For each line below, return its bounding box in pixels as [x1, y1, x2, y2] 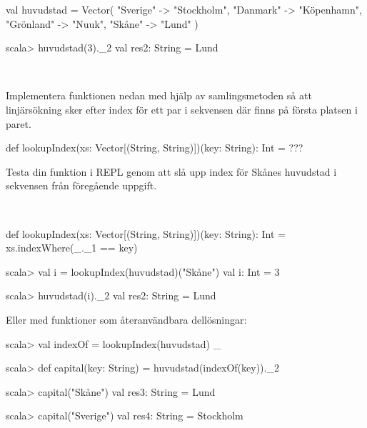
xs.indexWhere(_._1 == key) [6, 240, 138, 255]
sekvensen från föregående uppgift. [6, 178, 157, 193]
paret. [6, 116, 31, 131]
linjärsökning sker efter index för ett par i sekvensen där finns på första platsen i [6, 101, 358, 116]
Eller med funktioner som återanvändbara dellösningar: [6, 312, 247, 327]
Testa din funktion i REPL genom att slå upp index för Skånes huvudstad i [6, 164, 337, 179]
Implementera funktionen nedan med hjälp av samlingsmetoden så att [6, 88, 312, 103]
